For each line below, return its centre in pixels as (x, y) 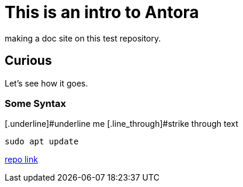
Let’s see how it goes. (46, 83)
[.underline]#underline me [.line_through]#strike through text (121, 124)
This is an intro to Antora (102, 12)
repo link (21, 160)
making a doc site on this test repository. (83, 38)
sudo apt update (42, 142)
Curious (28, 61)
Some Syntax (36, 103)
